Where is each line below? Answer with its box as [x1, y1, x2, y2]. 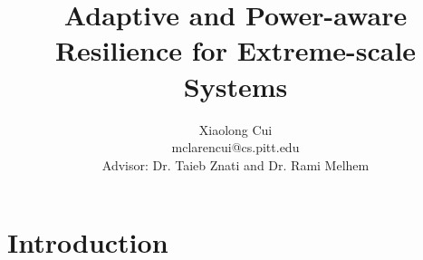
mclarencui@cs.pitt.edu [171, 138, 300, 157]
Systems [183, 67, 288, 104]
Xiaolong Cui [198, 120, 273, 139]
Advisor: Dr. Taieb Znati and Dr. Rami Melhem [101, 155, 370, 174]
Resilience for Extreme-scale [54, 32, 417, 69]
